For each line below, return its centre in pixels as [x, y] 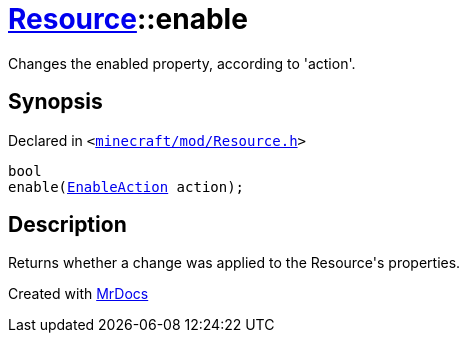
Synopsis [55, 102]
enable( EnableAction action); [126, 186]
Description [67, 225]
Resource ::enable [128, 19]
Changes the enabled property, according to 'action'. [182, 63]
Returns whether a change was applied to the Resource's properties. [234, 263]
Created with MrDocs [78, 294]
